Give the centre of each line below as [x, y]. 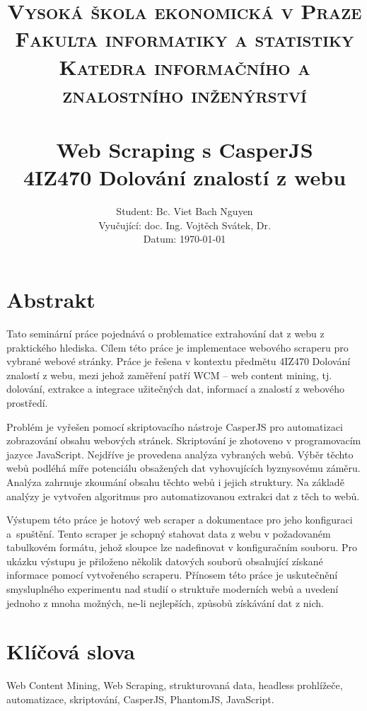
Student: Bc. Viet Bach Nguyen [185, 211]
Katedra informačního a [185, 66]
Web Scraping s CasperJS [185, 150]
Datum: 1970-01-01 [185, 239]
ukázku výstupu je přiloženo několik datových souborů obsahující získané [165, 561]
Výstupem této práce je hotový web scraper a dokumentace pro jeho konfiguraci [180, 520]
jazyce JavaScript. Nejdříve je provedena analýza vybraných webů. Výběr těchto [180, 454]
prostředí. [27, 402]
